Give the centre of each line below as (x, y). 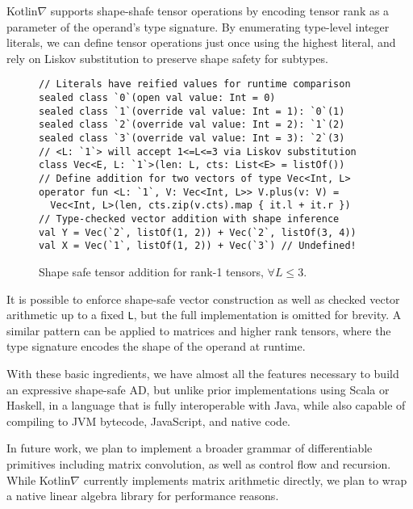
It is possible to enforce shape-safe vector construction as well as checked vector (203, 299)
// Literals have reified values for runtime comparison (195, 84)
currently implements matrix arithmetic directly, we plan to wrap (245, 480)
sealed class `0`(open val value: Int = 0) (157, 98)
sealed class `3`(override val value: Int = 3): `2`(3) (192, 138)
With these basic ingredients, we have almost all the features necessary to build (203, 373)
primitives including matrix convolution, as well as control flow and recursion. (199, 463)
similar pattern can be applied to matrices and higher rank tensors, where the (199, 330)
